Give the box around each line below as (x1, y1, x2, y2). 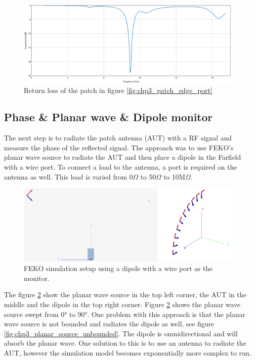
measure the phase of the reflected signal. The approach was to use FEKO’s (4, 142, 234, 152)
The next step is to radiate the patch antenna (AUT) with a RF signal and (4, 133, 232, 143)
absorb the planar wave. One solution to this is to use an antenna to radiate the (4, 338, 247, 348)
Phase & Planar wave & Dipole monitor (4, 109, 212, 125)
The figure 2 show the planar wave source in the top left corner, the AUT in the (4, 289, 247, 300)
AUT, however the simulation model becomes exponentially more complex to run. (4, 347, 252, 358)
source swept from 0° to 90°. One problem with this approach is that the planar (4, 309, 246, 319)
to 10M (163, 171, 185, 181)
